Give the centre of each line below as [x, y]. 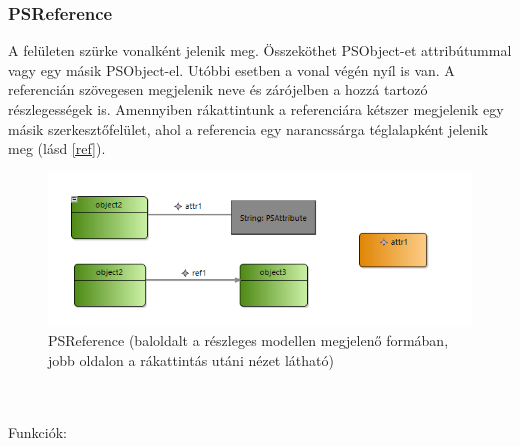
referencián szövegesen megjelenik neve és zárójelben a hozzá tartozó [218, 89]
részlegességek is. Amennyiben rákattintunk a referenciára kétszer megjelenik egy [256, 109]
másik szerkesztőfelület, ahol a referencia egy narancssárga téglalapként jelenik [248, 128]
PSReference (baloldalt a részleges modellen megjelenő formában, [248, 340]
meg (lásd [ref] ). [57, 148]
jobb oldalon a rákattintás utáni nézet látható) [191, 359]
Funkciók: [37, 432]
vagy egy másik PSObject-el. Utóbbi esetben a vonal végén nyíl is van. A [231, 69]
